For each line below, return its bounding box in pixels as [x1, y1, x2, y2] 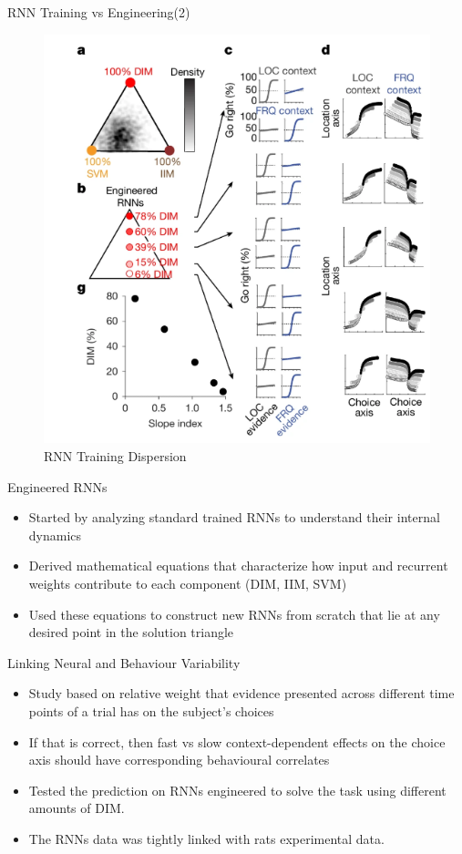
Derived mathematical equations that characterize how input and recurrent [28, 556, 448, 575]
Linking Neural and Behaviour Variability [7, 653, 241, 672]
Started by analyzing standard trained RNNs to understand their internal [28, 508, 440, 527]
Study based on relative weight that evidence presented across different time [28, 684, 455, 703]
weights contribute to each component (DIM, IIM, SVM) [28, 574, 347, 593]
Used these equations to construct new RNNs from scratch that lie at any [28, 604, 440, 623]
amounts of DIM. [28, 798, 125, 818]
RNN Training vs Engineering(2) [7, 3, 190, 21]
